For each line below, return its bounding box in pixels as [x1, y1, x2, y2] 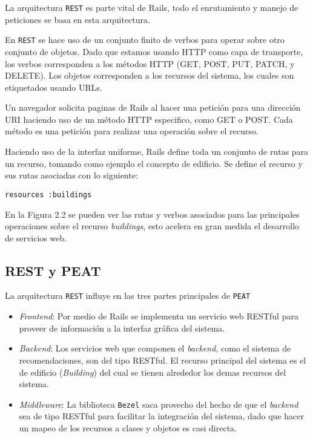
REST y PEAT [5, 261, 101, 279]
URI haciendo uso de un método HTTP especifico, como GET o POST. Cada [5, 113, 293, 125]
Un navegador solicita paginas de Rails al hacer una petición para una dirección [5, 101, 301, 114]
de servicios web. [5, 231, 67, 244]
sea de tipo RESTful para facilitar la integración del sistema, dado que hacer [19, 410, 304, 422]
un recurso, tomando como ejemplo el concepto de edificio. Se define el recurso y [5, 157, 303, 169]
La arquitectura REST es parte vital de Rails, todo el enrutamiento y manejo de [5, 1, 298, 13]
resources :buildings [5, 190, 92, 199]
